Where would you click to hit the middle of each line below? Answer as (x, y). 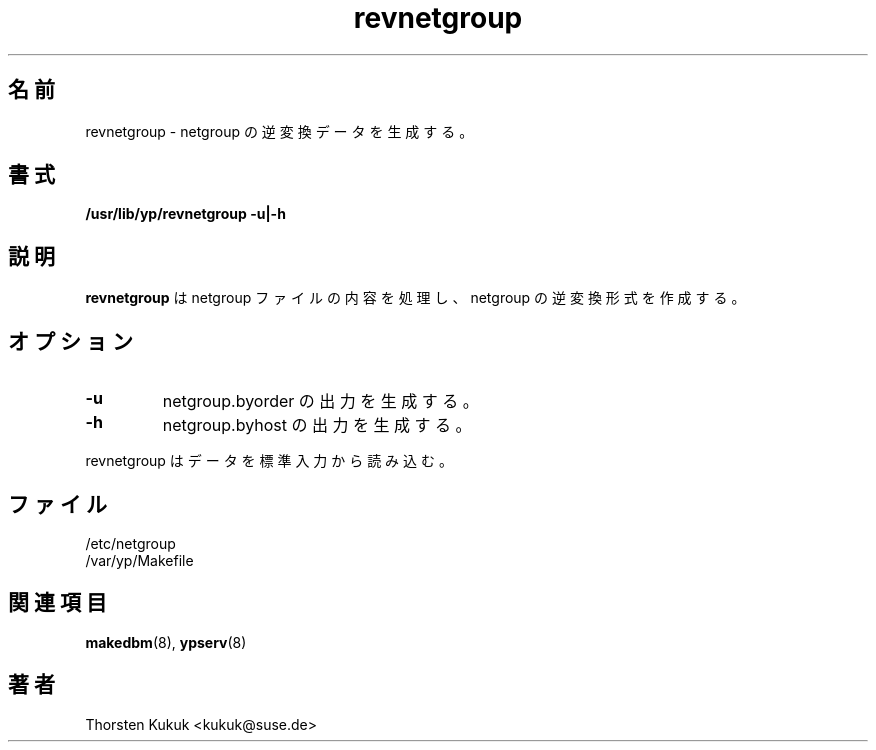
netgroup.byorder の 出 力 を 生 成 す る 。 (320, 401)
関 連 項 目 (57, 603)
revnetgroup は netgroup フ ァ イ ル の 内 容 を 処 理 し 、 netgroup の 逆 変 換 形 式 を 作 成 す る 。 (415, 298)
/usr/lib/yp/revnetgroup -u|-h (185, 214)
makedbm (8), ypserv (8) (166, 642)
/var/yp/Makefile (139, 560)
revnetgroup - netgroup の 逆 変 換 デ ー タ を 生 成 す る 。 (279, 131)
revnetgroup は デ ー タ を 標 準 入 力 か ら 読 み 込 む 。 (269, 461)
